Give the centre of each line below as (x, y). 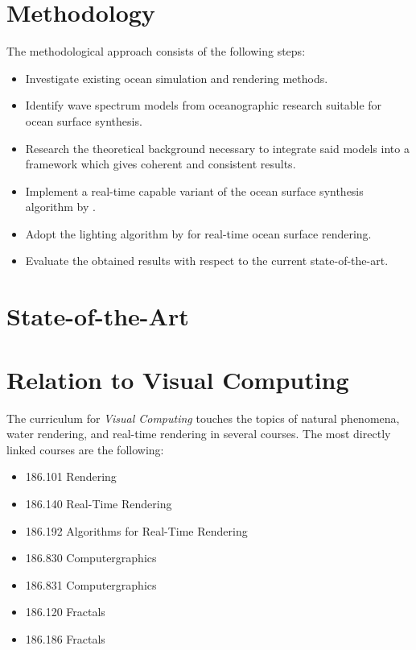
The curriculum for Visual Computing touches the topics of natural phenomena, (203, 418)
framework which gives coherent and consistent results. (161, 164)
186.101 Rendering (71, 476)
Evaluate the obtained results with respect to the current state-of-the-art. (207, 261)
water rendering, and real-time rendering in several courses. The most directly (199, 434)
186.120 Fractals (65, 612)
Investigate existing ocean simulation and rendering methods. (177, 78)
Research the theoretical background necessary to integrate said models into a (217, 148)
